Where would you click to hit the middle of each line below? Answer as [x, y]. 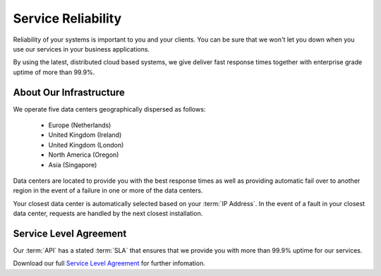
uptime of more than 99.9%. [54, 72]
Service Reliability [67, 18]
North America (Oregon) [84, 155]
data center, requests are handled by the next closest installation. [108, 214]
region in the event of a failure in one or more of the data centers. [108, 191]
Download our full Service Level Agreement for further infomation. [109, 263]
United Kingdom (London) [86, 145]
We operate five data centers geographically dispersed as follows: [109, 109]
